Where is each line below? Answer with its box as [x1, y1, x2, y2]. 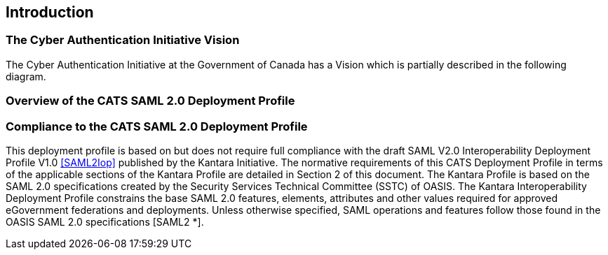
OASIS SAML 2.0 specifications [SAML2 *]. [6, 215, 204, 228]
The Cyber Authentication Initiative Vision [6, 33, 240, 48]
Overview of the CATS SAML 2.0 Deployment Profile [6, 94, 295, 108]
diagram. [6, 70, 46, 82]
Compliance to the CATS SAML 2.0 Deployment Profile [6, 119, 308, 133]
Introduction [6, 3, 94, 21]
